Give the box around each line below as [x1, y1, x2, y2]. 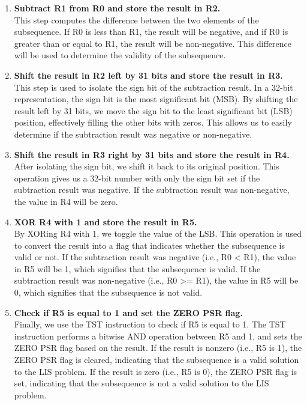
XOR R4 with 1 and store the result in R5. [14, 215, 197, 228]
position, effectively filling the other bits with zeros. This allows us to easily [14, 116, 292, 129]
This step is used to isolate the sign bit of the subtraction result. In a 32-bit [14, 81, 293, 93]
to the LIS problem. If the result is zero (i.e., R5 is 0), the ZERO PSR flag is [14, 365, 297, 377]
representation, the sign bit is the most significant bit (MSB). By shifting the [14, 93, 298, 105]
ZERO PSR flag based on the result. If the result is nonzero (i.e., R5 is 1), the [14, 341, 302, 354]
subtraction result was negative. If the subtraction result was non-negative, [14, 183, 290, 196]
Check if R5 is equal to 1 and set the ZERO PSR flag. [14, 306, 243, 318]
